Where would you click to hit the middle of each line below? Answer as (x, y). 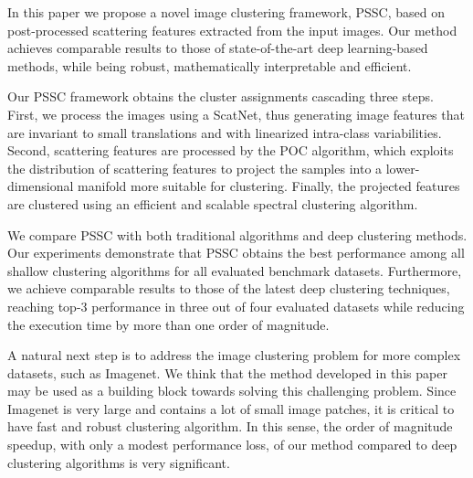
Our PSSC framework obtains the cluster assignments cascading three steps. (221, 96)
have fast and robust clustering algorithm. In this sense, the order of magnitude (230, 426)
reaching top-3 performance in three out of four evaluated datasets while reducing (236, 306)
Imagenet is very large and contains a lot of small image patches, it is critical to (231, 408)
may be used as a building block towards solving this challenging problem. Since (232, 391)
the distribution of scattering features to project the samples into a (195, 168)
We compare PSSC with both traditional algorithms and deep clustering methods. (237, 234)
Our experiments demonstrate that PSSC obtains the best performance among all (236, 253)
